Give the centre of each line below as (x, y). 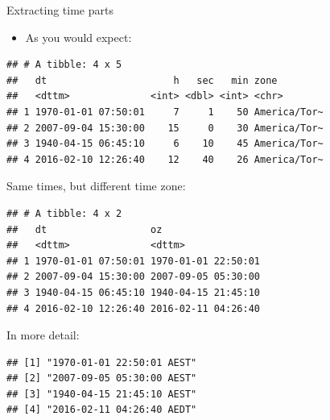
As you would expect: (78, 37)
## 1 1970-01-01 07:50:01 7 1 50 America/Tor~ (165, 112)
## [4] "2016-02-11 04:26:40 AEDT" (102, 410)
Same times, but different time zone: (96, 186)
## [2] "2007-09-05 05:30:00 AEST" (102, 378)
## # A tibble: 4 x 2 (64, 213)
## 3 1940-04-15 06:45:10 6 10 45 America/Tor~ (165, 144)
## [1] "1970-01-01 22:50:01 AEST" (102, 362)
